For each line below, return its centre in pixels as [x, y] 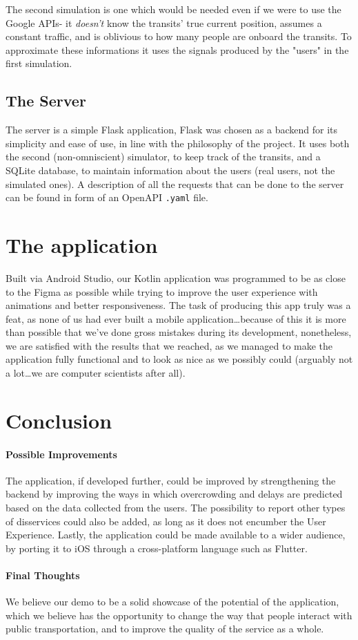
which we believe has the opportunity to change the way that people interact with [179, 615]
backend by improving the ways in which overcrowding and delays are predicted [174, 494]
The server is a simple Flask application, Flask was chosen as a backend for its [172, 130]
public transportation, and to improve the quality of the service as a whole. [165, 629]
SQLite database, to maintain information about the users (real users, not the [170, 170]
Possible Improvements [61, 454]
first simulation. [39, 63]
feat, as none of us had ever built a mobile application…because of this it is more [176, 318]
